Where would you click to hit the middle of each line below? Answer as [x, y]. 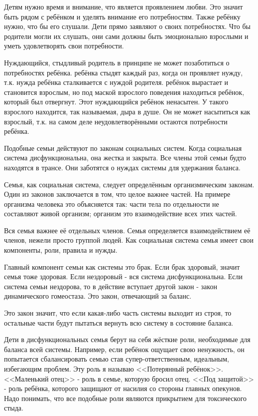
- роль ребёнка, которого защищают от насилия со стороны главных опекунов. [123, 388]
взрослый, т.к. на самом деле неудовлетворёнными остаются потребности [116, 121]
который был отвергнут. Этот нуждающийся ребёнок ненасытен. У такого [116, 102]
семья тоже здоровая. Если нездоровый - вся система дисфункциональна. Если [124, 276]
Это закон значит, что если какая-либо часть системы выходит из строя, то [118, 313]
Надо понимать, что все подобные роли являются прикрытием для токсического [126, 398]
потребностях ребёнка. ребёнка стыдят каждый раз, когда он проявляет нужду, [124, 72]
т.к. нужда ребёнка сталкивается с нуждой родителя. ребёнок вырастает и [116, 82]
